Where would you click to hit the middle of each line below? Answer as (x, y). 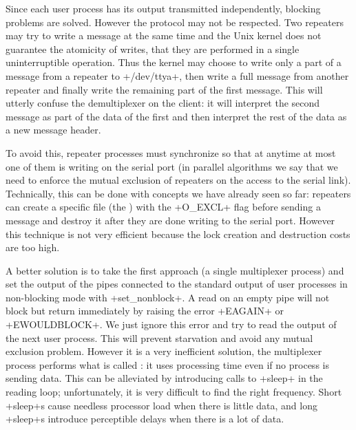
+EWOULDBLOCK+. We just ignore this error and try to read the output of (171, 324)
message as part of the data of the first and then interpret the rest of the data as (176, 116)
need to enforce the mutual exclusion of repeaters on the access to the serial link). (178, 180)
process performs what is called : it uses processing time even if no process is (167, 364)
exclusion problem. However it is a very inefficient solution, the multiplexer (164, 351)
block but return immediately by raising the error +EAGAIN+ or (145, 311)
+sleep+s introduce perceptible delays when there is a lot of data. (145, 419)
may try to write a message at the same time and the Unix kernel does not (164, 35)
